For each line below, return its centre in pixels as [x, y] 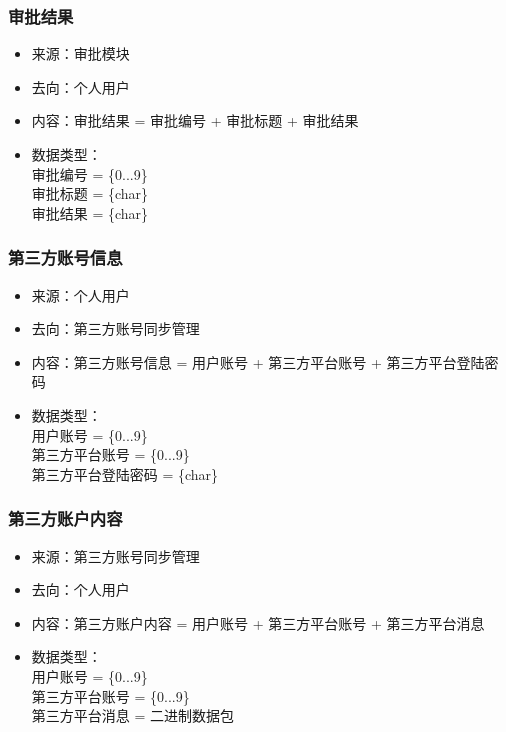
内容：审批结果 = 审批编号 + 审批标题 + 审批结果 [195, 120]
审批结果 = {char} [90, 212]
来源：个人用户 [80, 294]
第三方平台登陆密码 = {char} [125, 473]
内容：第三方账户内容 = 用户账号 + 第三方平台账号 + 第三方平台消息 [258, 622]
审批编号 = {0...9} [89, 173]
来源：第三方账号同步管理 [115, 555]
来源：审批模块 [80, 53]
